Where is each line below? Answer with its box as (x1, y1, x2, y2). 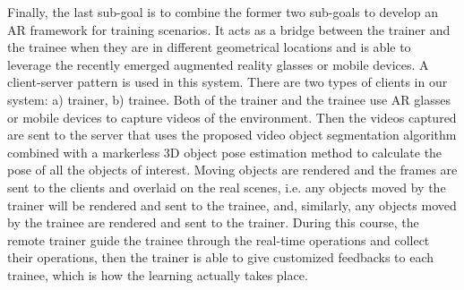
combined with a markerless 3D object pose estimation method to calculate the (7, 142, 443, 161)
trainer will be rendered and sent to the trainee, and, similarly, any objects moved (7, 195, 457, 214)
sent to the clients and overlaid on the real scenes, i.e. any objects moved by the (7, 177, 446, 196)
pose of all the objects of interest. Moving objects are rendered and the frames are (7, 160, 458, 179)
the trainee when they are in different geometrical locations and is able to (7, 38, 411, 56)
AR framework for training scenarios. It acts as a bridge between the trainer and (7, 20, 451, 38)
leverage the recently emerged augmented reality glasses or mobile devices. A (7, 55, 429, 73)
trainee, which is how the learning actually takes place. (7, 265, 308, 284)
